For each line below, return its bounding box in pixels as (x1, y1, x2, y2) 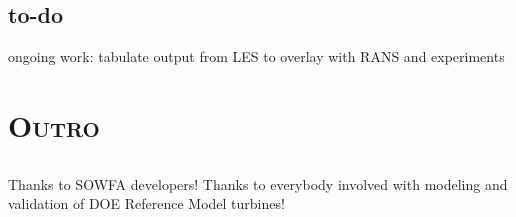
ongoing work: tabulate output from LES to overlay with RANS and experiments (8, 46, 505, 67)
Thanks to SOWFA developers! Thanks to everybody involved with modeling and (8, 173, 508, 194)
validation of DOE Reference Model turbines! (8, 193, 285, 214)
